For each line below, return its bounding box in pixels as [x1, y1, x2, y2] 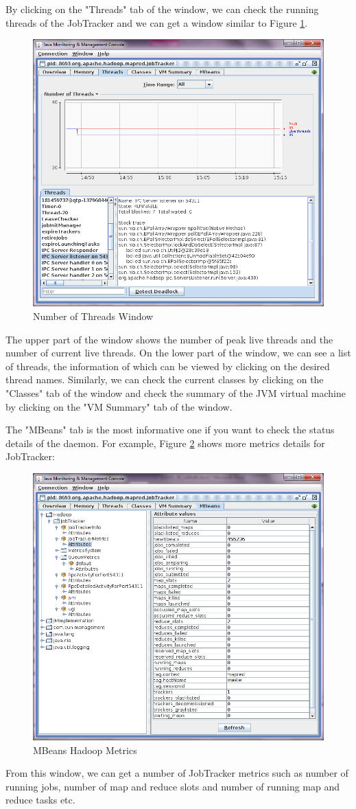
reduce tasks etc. [5, 793, 75, 807]
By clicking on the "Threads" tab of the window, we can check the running [5, 2, 319, 16]
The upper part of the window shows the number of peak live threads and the [5, 332, 333, 346]
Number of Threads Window [33, 308, 154, 323]
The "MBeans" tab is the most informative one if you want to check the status [5, 422, 335, 437]
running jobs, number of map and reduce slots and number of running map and [5, 779, 340, 793]
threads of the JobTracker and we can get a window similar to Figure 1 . [5, 15, 308, 30]
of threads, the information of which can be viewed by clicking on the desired [5, 358, 330, 373]
